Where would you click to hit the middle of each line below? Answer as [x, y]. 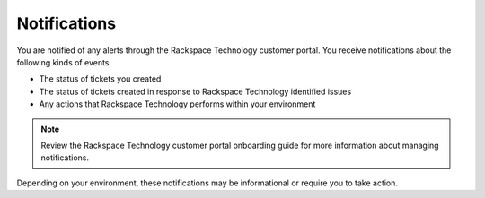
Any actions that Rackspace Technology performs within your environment [177, 104]
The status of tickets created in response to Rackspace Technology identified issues [195, 91]
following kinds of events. [64, 62]
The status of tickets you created [100, 79]
